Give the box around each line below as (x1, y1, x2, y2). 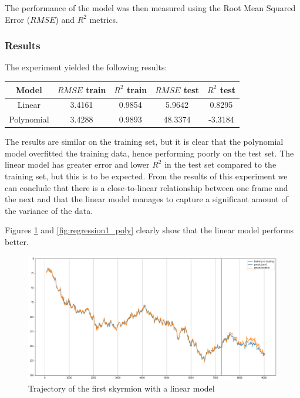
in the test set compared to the (164, 158, 277, 171)
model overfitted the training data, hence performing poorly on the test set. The (5, 147, 294, 159)
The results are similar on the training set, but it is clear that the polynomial (5, 135, 284, 148)
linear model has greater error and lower (5, 158, 150, 171)
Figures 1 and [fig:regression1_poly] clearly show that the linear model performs (5, 224, 294, 236)
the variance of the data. (5, 204, 93, 216)
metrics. (89, 13, 118, 25)
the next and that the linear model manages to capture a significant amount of (5, 193, 288, 205)
